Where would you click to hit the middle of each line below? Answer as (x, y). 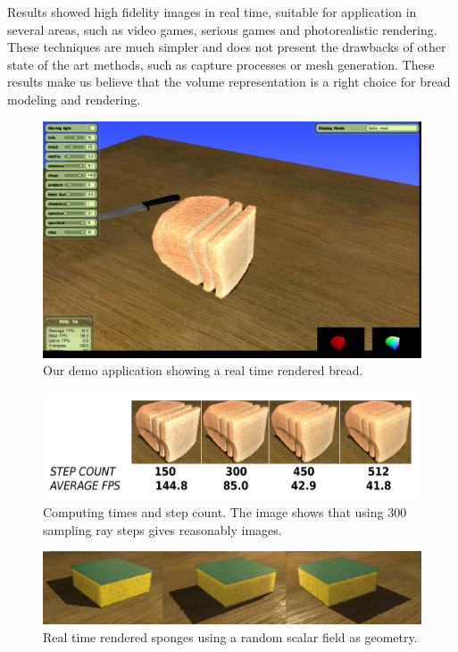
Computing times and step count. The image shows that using (213, 512)
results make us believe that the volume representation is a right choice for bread (229, 82)
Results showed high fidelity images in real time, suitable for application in (212, 12)
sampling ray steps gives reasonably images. (162, 529)
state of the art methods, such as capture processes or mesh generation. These (221, 64)
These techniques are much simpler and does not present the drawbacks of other (227, 47)
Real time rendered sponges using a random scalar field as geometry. (230, 636)
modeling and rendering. (74, 99)
